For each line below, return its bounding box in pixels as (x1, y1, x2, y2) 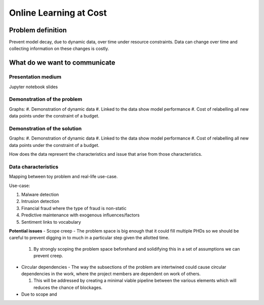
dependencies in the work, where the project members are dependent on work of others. (21, 271, 201, 277)
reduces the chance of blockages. (33, 284, 103, 290)
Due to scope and (21, 291, 57, 297)
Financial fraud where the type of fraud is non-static (21, 205, 127, 211)
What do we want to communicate (9, 59, 116, 67)
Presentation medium (9, 73, 62, 80)
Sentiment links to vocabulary (21, 219, 81, 225)
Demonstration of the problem (9, 96, 83, 103)
